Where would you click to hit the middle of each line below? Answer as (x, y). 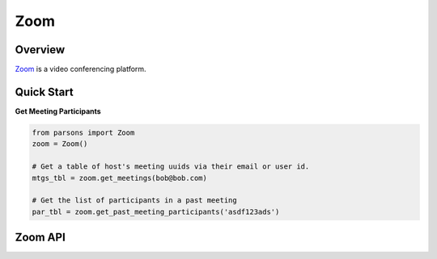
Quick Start (44, 92)
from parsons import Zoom (83, 132)
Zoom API (40, 238)
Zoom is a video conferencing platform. (81, 69)
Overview (40, 50)
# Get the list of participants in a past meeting (135, 201)
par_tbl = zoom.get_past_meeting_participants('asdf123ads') (156, 211)
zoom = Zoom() (60, 144)
